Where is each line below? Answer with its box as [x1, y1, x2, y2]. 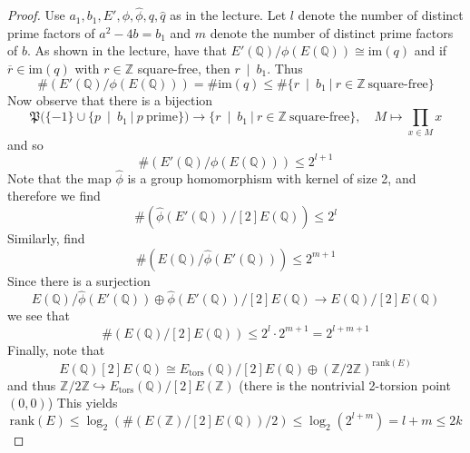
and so [7, 134, 44, 153]
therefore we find [7, 186, 101, 205]
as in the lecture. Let [170, 5, 287, 25]
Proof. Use [7, 5, 65, 25]
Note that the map [7, 168, 112, 187]
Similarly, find [7, 229, 85, 248]
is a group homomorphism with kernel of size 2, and [127, 168, 416, 187]
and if [414, 41, 447, 60]
